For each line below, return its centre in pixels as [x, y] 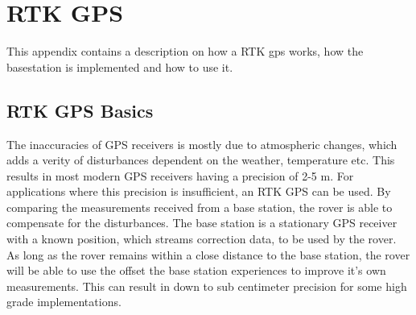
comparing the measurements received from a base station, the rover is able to [200, 207]
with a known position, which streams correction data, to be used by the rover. [202, 239]
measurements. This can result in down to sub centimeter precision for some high [207, 286]
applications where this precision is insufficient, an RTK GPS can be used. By [199, 191]
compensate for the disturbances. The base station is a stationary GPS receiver [202, 223]
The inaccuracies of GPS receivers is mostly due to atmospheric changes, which [202, 144]
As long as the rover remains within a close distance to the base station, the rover [208, 254]
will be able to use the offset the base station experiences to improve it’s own [196, 270]
